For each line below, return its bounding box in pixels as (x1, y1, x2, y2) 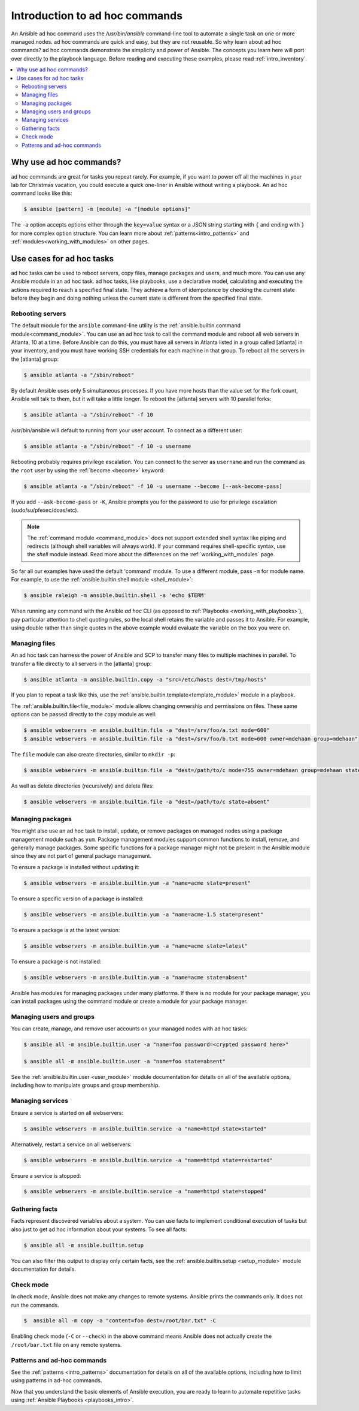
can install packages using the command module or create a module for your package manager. (11, 998, 248, 1005)
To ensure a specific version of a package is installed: (11, 895, 144, 902)
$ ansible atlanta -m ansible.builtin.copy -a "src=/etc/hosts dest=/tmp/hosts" (23, 676, 267, 683)
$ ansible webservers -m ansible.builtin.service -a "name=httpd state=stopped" (23, 1188, 267, 1195)
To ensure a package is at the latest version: (11, 926, 120, 933)
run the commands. (11, 1301, 59, 1309)
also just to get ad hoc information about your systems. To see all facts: (11, 1226, 187, 1233)
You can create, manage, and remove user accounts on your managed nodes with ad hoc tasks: (11, 1025, 248, 1032)
